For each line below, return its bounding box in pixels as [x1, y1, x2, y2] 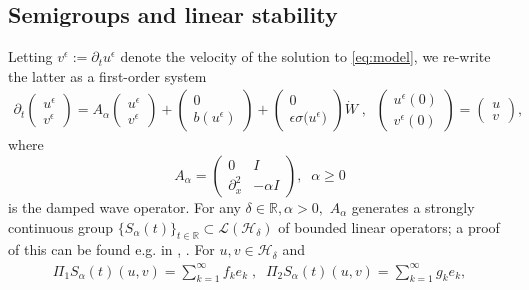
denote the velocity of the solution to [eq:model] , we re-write [120, 46, 491, 67]
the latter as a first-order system [8, 65, 207, 86]
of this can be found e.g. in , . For [8, 239, 215, 260]
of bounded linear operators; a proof [278, 216, 500, 237]
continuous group [8, 216, 114, 237]
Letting [8, 46, 53, 67]
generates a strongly [351, 197, 475, 218]
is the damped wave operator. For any [8, 197, 241, 218]
